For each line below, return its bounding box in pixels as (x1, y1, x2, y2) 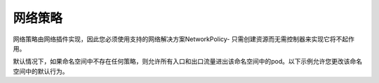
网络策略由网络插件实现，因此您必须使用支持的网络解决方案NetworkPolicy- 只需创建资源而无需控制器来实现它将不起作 (13, 35, 354, 43)
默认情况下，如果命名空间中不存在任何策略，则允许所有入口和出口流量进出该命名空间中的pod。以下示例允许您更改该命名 (13, 57, 363, 66)
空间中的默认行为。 (13, 67, 69, 75)
